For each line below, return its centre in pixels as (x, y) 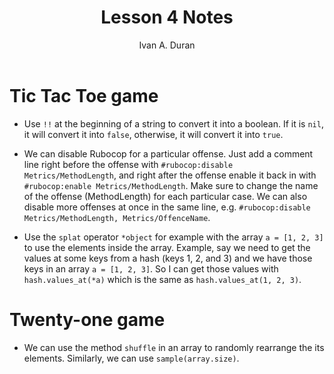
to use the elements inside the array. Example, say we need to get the (167, 247)
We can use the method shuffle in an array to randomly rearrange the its (174, 347)
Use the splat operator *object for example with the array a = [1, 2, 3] (173, 237)
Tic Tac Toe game (84, 95)
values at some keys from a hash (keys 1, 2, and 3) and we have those (168, 258)
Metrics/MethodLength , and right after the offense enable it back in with (170, 175)
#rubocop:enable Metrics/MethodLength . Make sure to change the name (171, 185)
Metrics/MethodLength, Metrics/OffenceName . (117, 217)
